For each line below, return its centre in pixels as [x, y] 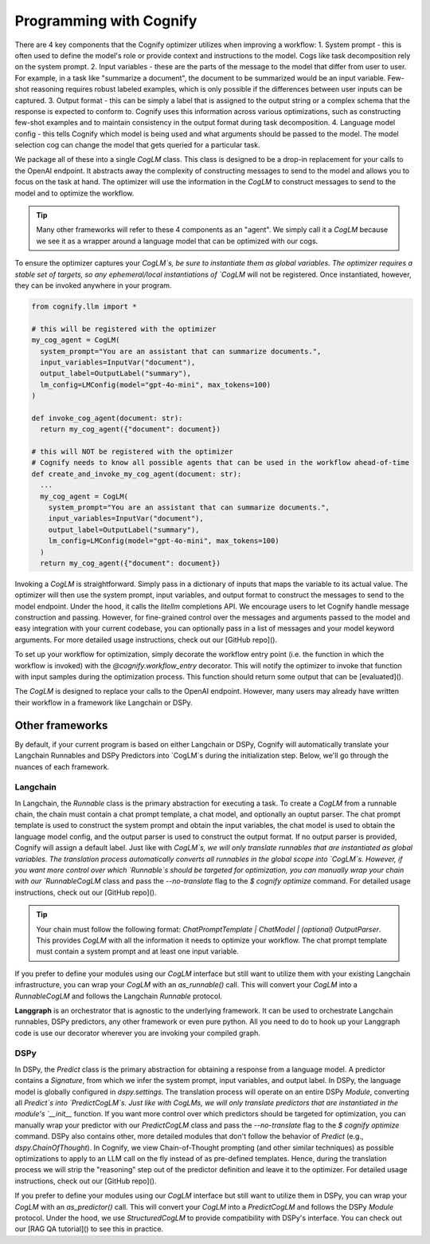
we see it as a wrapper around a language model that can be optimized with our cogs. [177, 241]
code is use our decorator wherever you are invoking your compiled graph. [137, 1033]
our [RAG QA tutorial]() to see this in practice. [89, 1229]
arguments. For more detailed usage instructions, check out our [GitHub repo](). [146, 640]
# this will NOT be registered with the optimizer [133, 452]
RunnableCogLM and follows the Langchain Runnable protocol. [119, 996]
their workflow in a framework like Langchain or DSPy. [104, 703]
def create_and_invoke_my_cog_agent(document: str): [137, 474]
